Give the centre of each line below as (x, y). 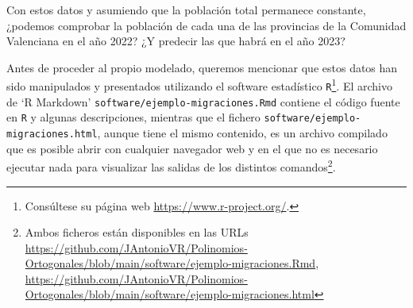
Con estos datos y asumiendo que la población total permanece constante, (186, 10)
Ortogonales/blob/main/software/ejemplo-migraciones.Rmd (170, 263)
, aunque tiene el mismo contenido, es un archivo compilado (242, 133)
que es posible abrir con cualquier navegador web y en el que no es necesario (192, 148)
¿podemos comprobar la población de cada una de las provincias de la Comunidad (206, 25)
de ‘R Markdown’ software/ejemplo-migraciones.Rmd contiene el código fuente (203, 101)
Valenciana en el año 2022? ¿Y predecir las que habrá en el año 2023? (176, 41)
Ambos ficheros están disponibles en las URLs (137, 232)
